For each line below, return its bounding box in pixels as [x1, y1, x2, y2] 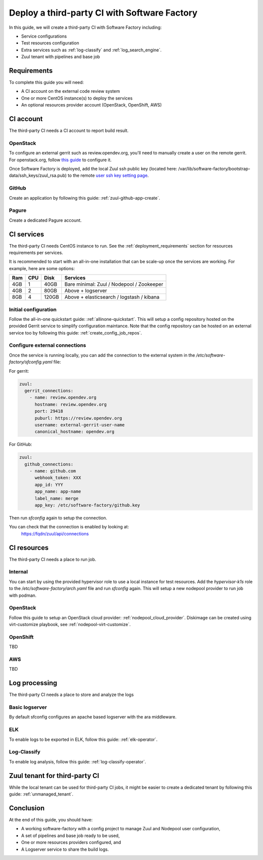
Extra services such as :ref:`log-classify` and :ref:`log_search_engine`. [21, 47, 162, 53]
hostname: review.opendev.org [35, 401, 107, 407]
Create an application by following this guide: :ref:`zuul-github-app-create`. [9, 195, 160, 201]
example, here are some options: [9, 265, 75, 271]
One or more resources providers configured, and [21, 839, 121, 845]
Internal [9, 568, 28, 575]
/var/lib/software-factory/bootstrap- [178, 166, 251, 172]
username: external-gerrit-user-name [35, 422, 125, 427]
